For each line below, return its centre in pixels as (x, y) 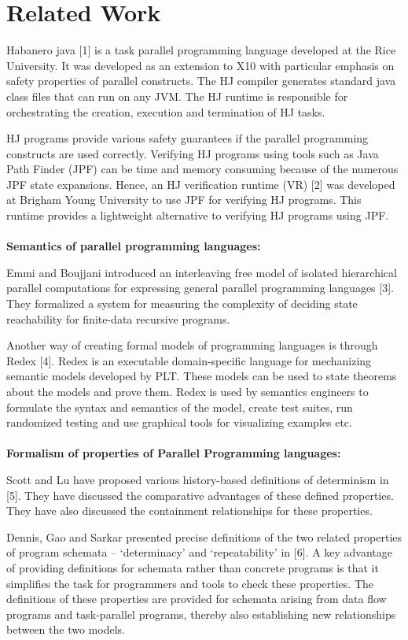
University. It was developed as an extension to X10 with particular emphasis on (200, 65)
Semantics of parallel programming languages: (134, 246)
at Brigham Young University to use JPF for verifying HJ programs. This (184, 200)
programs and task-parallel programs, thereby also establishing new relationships (201, 614)
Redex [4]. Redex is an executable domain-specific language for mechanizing (189, 360)
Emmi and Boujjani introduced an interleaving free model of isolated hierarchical (202, 272)
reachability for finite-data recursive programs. (118, 318)
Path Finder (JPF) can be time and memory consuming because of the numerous (202, 169)
